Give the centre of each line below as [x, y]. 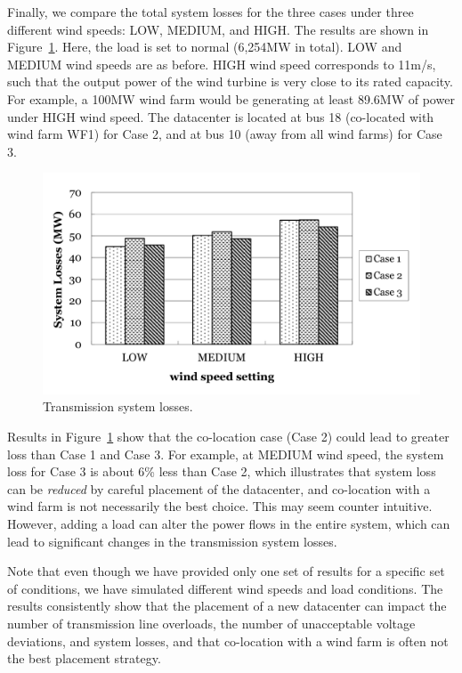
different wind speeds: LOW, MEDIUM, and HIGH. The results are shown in [218, 29]
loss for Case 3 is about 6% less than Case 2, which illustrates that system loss [222, 471]
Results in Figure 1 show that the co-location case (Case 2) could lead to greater [228, 436]
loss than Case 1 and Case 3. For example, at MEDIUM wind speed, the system [226, 454]
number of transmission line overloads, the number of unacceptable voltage [211, 623]
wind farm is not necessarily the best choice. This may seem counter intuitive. [220, 506]
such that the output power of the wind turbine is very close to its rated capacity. [230, 81]
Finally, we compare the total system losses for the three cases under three [211, 12]
